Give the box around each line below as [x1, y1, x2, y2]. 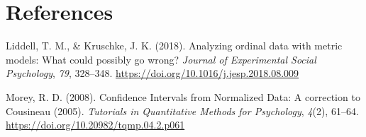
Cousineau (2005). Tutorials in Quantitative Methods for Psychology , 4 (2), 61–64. [6, 103, 359, 118]
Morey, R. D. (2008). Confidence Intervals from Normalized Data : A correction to [6, 89, 360, 104]
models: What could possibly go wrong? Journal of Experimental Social [6, 52, 316, 66]
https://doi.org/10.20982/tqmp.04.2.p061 [6, 117, 185, 132]
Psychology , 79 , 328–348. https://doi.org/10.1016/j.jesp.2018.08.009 [6, 66, 299, 81]
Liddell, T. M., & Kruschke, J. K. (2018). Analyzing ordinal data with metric [6, 38, 343, 53]
